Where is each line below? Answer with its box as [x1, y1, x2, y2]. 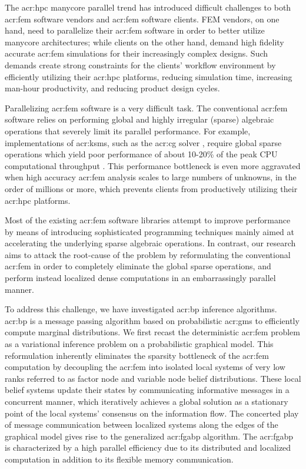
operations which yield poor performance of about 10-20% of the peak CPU [5, 148, 278, 160]
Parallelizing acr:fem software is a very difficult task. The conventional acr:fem [5, 101, 288, 114]
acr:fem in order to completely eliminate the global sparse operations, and [5, 260, 271, 272]
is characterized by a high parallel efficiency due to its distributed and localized [5, 441, 291, 454]
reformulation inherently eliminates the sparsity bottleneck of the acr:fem [5, 349, 269, 361]
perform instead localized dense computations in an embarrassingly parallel [5, 272, 276, 284]
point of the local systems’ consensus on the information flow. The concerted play [5, 407, 299, 419]
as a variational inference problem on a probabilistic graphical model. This [5, 338, 274, 350]
